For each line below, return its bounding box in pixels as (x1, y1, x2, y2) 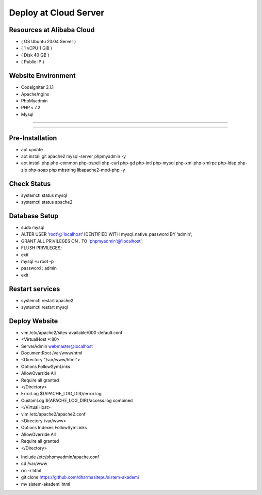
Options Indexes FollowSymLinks (21, 425, 87, 431)
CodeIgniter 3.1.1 (21, 84, 54, 90)
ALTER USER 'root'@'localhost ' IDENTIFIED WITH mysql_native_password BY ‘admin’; (21, 231, 193, 237)
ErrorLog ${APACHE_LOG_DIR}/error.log (21, 391, 102, 397)
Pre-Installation (9, 134, 57, 142)
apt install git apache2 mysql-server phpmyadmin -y (21, 153, 126, 159)
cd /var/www (21, 461, 48, 466)
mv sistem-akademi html (21, 481, 70, 487)
